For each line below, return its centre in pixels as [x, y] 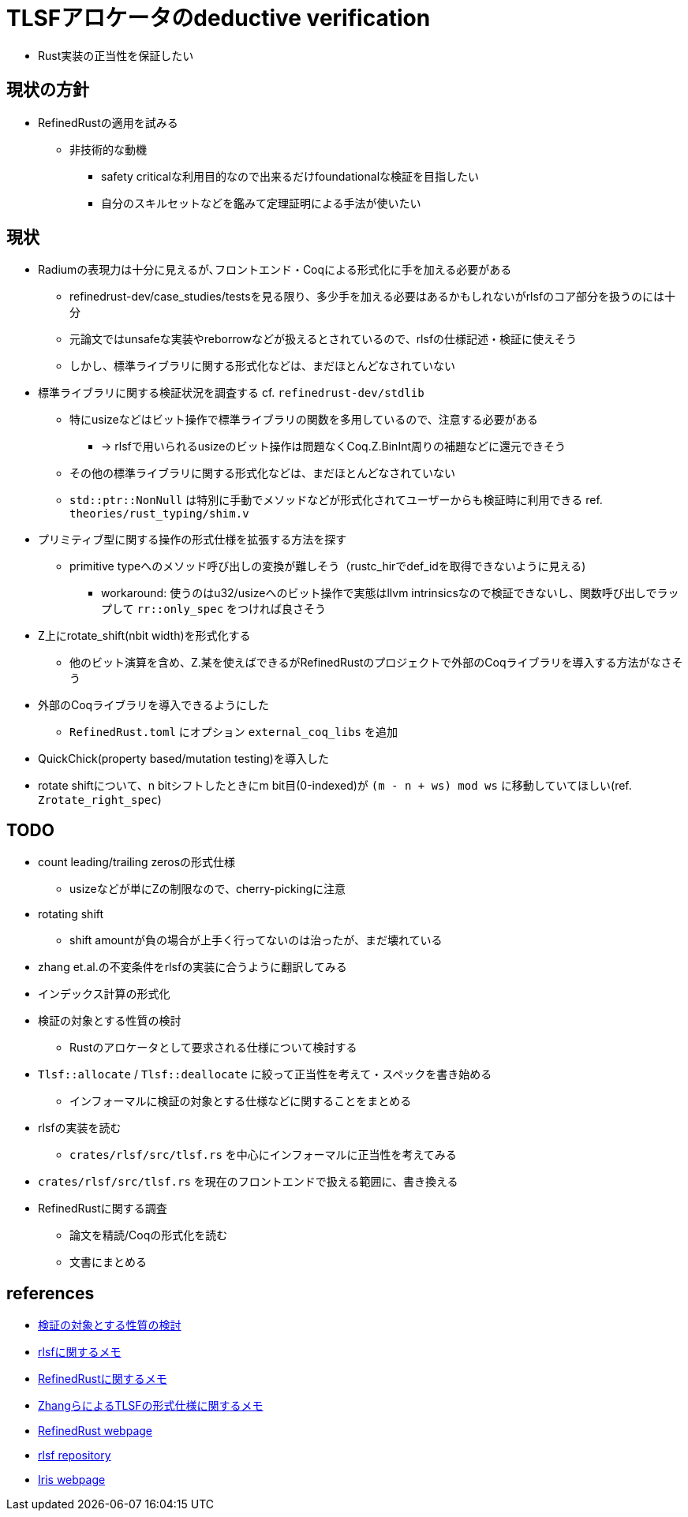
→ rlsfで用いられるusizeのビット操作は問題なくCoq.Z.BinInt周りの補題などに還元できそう [333, 447]
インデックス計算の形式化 [104, 994]
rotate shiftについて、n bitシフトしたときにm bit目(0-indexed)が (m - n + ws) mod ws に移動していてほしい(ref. [335, 786]
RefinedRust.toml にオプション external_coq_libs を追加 [234, 732]
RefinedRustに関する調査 [103, 1209]
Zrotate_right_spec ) [100, 800]
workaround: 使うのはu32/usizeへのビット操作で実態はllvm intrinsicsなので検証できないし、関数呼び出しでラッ [390, 593]
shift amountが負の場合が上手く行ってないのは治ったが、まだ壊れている [256, 940]
